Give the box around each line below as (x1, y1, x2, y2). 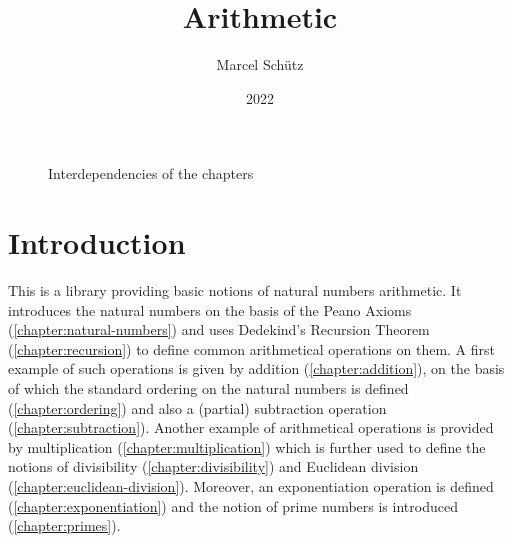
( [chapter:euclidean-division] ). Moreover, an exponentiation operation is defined (8, 475, 494, 496)
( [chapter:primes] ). (8, 515, 121, 536)
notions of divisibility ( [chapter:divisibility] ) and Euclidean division (8, 456, 419, 477)
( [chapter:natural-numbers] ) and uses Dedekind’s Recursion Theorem (8, 319, 430, 340)
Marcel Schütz (216, 54, 304, 75)
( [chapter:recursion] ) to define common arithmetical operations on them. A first (8, 338, 495, 359)
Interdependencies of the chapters (48, 163, 254, 184)
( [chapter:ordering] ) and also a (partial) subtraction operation (8, 397, 387, 418)
